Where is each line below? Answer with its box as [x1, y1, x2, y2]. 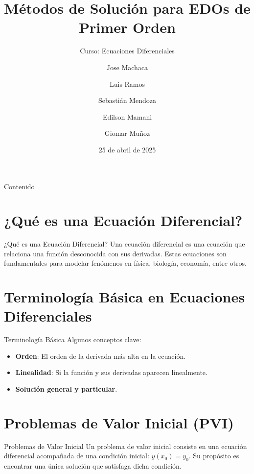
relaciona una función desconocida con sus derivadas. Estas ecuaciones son [4, 248, 227, 258]
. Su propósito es [188, 450, 239, 461]
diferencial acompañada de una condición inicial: [4, 450, 149, 461]
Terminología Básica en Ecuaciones [4, 287, 245, 307]
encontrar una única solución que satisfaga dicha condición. [4, 461, 182, 471]
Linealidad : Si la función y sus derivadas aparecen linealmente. [15, 367, 208, 377]
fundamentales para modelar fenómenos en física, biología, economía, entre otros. [4, 258, 247, 268]
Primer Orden [79, 17, 176, 37]
